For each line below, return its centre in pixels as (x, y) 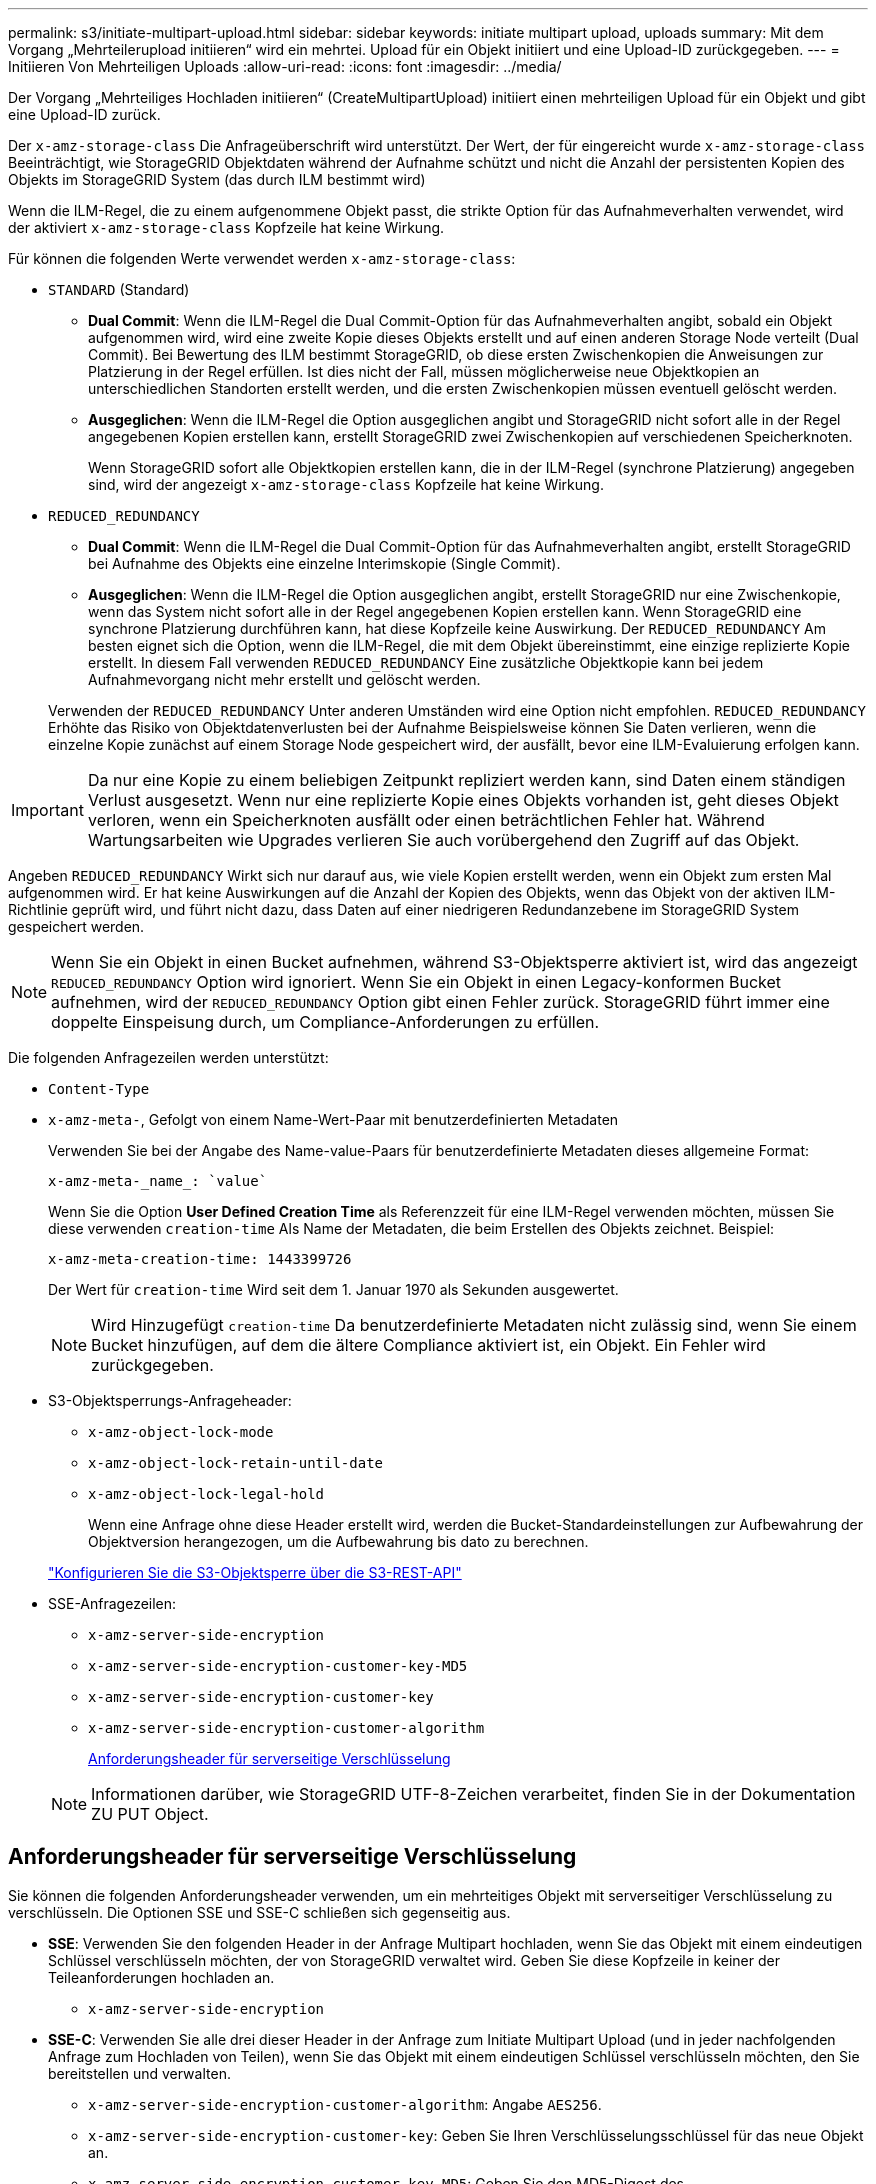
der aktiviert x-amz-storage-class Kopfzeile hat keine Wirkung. (226, 227)
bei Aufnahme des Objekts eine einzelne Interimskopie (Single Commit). (324, 563)
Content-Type (99, 1089)
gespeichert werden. (76, 926)
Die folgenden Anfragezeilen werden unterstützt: (168, 1057)
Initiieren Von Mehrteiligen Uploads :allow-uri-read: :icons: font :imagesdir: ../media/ (285, 66)
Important (47, 810)
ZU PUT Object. (150, 1814)
